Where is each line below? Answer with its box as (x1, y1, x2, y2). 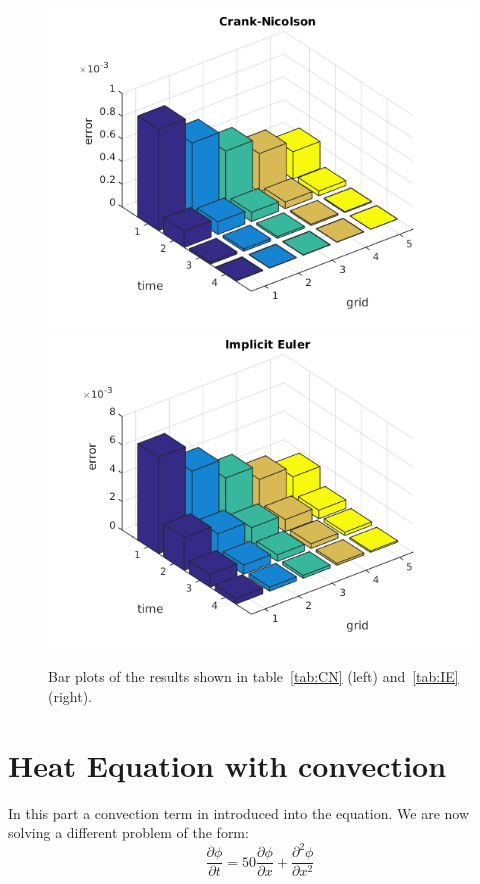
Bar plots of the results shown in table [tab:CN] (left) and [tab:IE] (48, 666, 459, 687)
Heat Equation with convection (8, 744, 447, 785)
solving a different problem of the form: (8, 822, 249, 843)
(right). (48, 685, 93, 706)
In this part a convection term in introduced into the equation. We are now (8, 802, 470, 823)
